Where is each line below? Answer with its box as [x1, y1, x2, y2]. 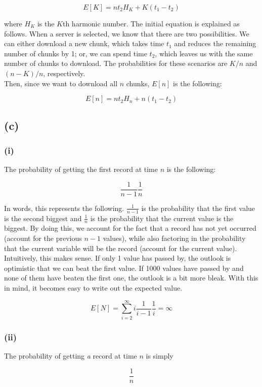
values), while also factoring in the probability [103, 233, 246, 243]
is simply [146, 350, 173, 361]
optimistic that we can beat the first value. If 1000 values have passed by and [4, 262, 244, 273]
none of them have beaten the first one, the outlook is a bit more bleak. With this [4, 272, 258, 283]
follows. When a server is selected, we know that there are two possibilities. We [4, 28, 249, 39]
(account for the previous [4, 233, 82, 243]
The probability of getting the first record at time [4, 164, 158, 174]
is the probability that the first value [141, 202, 255, 213]
